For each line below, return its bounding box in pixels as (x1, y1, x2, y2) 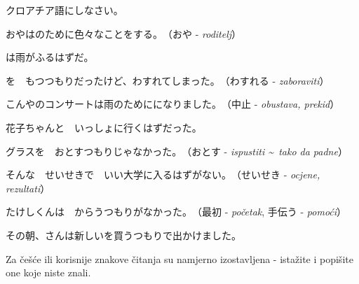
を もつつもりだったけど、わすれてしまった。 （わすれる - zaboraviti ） (6, 73, 330, 87)
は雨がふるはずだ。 (6, 50, 94, 64)
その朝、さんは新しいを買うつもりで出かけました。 (6, 227, 241, 242)
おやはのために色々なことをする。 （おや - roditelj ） (6, 26, 242, 41)
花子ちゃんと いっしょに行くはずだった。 (6, 120, 202, 134)
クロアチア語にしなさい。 (6, 3, 123, 17)
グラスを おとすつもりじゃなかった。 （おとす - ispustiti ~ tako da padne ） (6, 143, 348, 158)
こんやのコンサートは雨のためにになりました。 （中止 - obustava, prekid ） (6, 97, 340, 111)
